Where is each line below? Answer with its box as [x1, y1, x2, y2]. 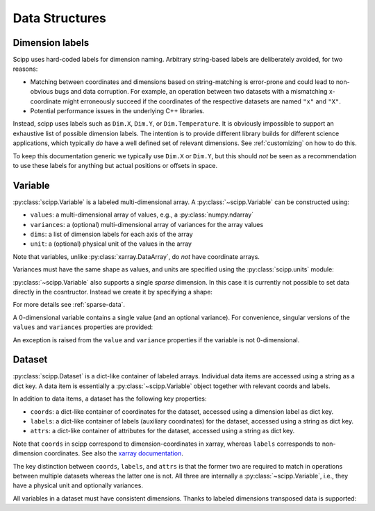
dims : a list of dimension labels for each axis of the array [30, 230, 194, 239]
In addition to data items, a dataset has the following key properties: [12, 394, 208, 403]
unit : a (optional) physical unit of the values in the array [30, 240, 192, 248]
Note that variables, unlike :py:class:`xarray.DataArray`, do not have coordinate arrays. [12, 252, 260, 260]
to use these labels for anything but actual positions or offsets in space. [12, 161, 218, 169]
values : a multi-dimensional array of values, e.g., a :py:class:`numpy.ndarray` [30, 210, 253, 219]
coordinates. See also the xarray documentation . [44, 449, 183, 458]
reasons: [12, 65, 38, 73]
